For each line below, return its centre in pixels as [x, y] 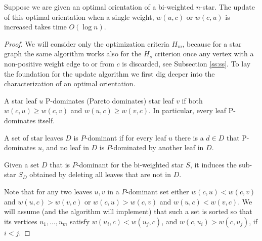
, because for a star [212, 43]
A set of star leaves [34, 137]
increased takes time [35, 27]
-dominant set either [158, 191]
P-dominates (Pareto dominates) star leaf [110, 100]
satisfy [80, 221]
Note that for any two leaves [48, 191]
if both [192, 100]
